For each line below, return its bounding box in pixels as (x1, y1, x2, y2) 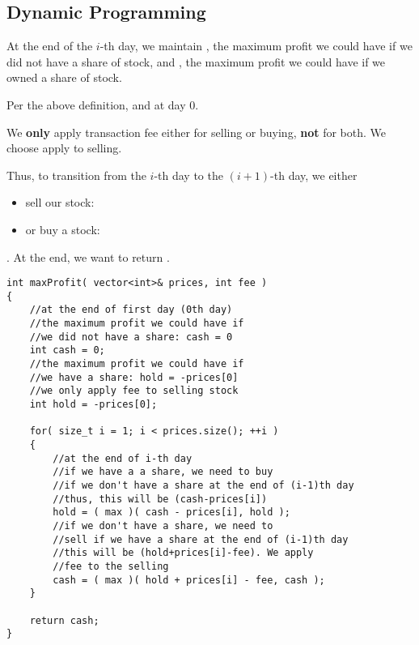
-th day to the (154, 166, 223, 183)
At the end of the (6, 37, 93, 54)
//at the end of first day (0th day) (29, 304, 233, 316)
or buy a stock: (25, 220, 100, 237)
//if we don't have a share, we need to (53, 519, 273, 532)
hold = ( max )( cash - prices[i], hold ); (53, 506, 290, 519)
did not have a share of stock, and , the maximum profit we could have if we (6, 53, 386, 70)
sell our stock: (25, 194, 95, 211)
